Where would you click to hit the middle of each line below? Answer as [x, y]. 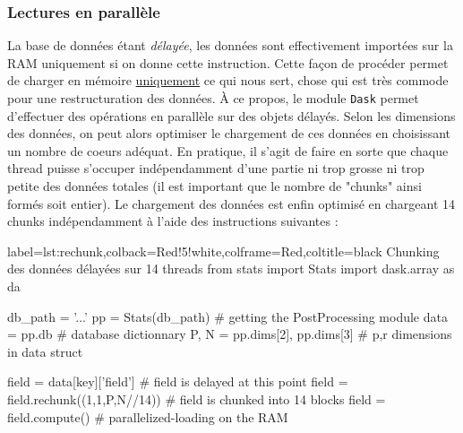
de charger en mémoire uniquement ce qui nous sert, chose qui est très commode [228, 80]
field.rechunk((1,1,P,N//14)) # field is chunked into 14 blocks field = [197, 398]
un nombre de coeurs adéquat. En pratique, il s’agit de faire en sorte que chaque [228, 150]
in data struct [45, 351]
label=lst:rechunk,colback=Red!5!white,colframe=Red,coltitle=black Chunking [223, 251]
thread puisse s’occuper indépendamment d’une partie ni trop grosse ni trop [216, 168]
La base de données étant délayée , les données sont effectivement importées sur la [230, 45]
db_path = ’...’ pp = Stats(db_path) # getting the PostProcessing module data [227, 316]
